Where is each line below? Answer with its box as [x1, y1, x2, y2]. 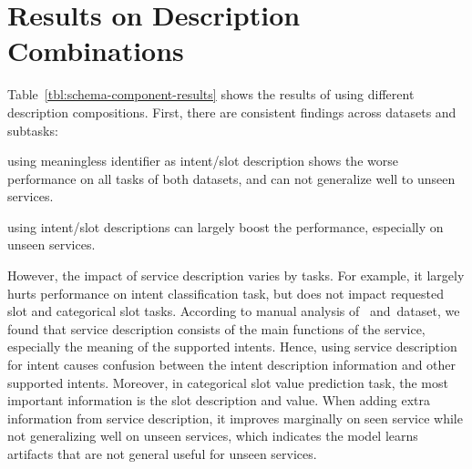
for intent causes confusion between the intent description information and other [7, 355, 457, 374]
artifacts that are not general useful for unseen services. [7, 444, 317, 463]
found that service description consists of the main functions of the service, [7, 319, 426, 338]
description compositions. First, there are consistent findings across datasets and [7, 102, 457, 121]
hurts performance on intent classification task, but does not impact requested [7, 283, 444, 302]
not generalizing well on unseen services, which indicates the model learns [7, 426, 418, 445]
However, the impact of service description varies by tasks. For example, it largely [7, 266, 465, 285]
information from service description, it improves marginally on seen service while [7, 408, 463, 427]
